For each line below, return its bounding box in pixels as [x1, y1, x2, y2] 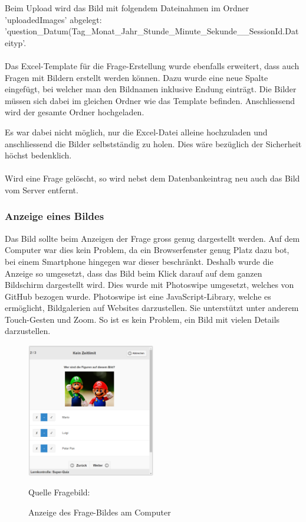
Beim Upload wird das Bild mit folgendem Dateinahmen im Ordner [5, 2, 249, 14]
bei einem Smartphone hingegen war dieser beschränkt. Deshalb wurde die [5, 255, 274, 267]
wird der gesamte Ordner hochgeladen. [5, 106, 144, 118]
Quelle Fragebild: [28, 486, 90, 498]
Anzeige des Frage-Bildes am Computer [28, 505, 171, 518]
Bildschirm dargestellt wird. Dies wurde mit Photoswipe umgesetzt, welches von [5, 278, 294, 291]
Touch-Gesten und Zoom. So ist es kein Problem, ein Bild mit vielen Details [5, 313, 280, 325]
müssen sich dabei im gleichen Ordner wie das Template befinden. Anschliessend [5, 94, 295, 106]
